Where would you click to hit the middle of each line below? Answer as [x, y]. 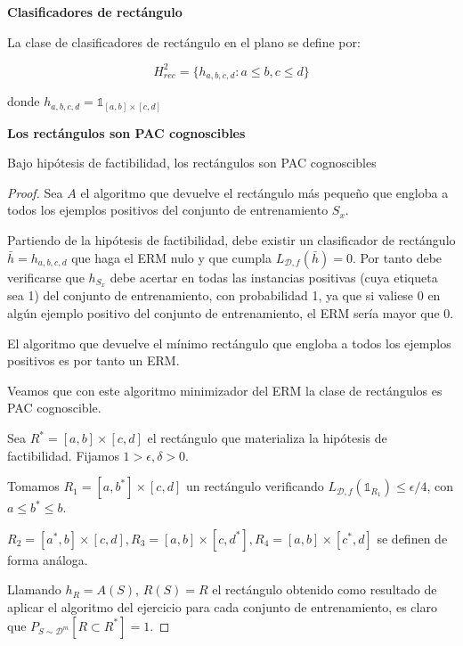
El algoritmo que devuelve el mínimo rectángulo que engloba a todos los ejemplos [229, 343]
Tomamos [33, 486]
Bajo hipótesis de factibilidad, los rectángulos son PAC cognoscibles [192, 163]
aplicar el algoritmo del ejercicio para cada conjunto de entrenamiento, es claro [222, 607]
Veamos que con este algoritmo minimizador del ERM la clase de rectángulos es [225, 390]
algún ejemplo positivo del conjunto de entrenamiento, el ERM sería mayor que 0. [231, 313]
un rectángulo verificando [255, 486]
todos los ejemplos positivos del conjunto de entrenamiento [168, 210]
